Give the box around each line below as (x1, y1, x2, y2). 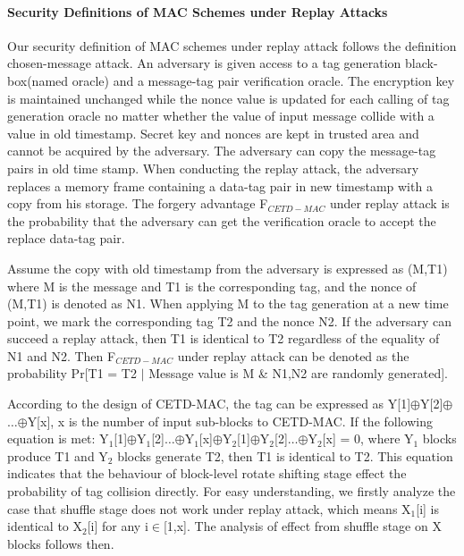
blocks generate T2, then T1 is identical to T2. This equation (117, 446, 453, 465)
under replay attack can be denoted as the (177, 346, 409, 365)
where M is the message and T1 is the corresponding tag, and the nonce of (7, 276, 417, 295)
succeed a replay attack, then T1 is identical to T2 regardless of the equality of (7, 329, 440, 348)
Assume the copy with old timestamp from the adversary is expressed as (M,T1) (7, 258, 448, 277)
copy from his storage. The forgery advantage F (7, 194, 268, 213)
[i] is (416, 499, 439, 518)
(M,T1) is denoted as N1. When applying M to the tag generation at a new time (7, 294, 449, 313)
